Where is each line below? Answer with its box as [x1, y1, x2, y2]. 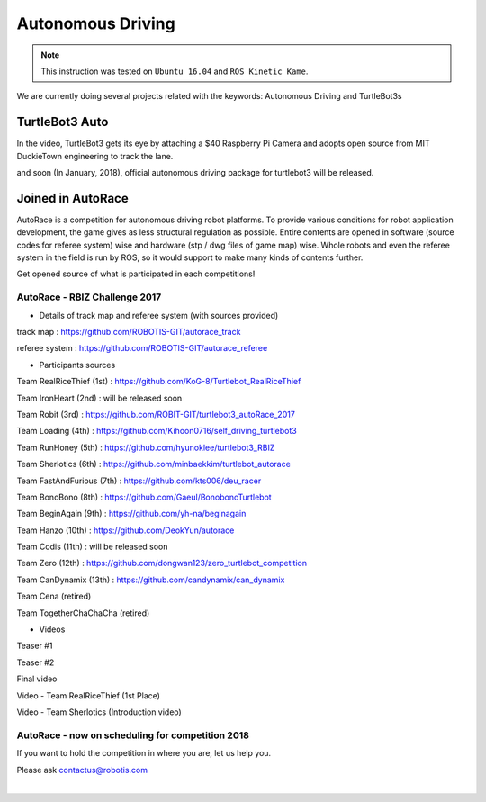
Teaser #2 [16, 657, 55, 668]
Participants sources [39, 359, 116, 370]
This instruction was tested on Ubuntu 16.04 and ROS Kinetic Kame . [40, 66, 309, 77]
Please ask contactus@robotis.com [16, 764, 148, 775]
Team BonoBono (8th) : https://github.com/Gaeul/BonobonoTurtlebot [16, 491, 272, 502]
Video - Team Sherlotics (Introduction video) [16, 707, 182, 717]
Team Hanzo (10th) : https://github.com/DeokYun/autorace [16, 525, 235, 536]
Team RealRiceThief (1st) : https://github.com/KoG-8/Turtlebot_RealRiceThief [16, 376, 301, 387]
